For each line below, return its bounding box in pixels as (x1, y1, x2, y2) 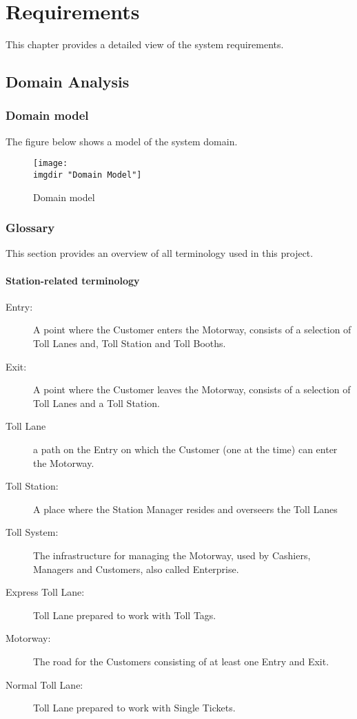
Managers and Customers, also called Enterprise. (33, 561, 239, 576)
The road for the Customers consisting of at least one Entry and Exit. (33, 654, 329, 668)
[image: (33, 158, 68, 169)
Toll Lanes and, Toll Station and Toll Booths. (33, 336, 226, 351)
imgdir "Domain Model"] (33, 169, 142, 180)
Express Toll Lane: (6, 585, 85, 599)
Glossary (6, 219, 55, 236)
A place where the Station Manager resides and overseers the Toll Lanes (33, 501, 338, 516)
